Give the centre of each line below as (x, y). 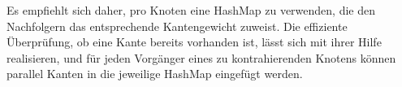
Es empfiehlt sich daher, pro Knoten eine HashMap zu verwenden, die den (191, 10)
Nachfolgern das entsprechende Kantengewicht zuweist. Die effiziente (177, 26)
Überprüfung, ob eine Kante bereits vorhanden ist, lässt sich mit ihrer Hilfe (194, 42)
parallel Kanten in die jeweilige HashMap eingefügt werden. (155, 74)
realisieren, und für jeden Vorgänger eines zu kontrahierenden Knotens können (201, 57)
